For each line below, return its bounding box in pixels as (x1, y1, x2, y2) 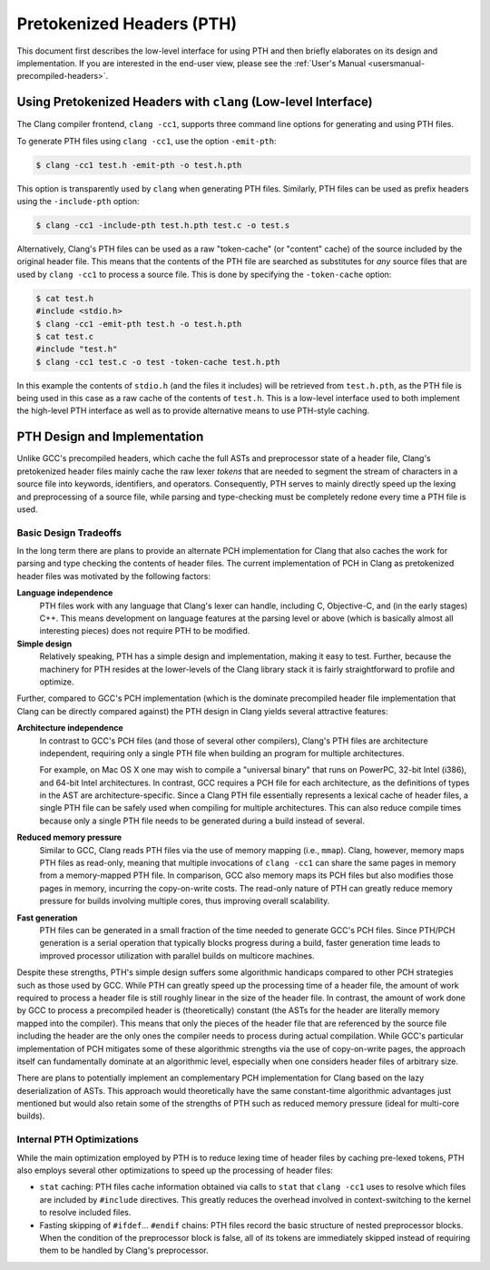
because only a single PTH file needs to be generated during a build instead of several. (39, 815, 365, 826)
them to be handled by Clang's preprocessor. (39, 1245, 209, 1256)
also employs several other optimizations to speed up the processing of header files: (16, 1165, 333, 1176)
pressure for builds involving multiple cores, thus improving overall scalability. (39, 895, 330, 907)
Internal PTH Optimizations (16, 1133, 140, 1146)
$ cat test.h (35, 293, 94, 303)
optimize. (39, 676, 74, 687)
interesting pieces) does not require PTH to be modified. (39, 625, 250, 636)
